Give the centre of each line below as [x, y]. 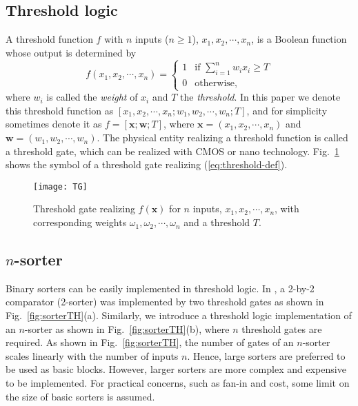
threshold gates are [282, 328]
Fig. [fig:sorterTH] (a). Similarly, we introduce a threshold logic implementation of [179, 315]
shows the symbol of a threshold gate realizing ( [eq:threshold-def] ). [147, 164]
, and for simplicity [287, 110]
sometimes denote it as [54, 124]
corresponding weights [80, 222]
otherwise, [216, 83]
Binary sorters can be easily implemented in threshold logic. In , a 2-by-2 [160, 288]
